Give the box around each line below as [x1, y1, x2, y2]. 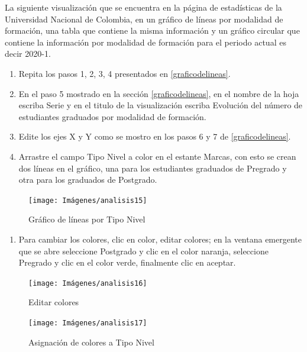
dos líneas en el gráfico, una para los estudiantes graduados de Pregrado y [18, 162, 287, 174]
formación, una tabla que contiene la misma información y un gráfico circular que [5, 24, 300, 37]
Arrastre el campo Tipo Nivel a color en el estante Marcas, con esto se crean [18, 150, 296, 162]
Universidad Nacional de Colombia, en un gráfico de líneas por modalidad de [5, 12, 283, 25]
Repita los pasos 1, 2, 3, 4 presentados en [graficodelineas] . [18, 67, 231, 79]
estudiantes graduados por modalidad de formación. [18, 110, 206, 122]
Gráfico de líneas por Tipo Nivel [28, 213, 146, 225]
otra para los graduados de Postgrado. [18, 173, 157, 186]
